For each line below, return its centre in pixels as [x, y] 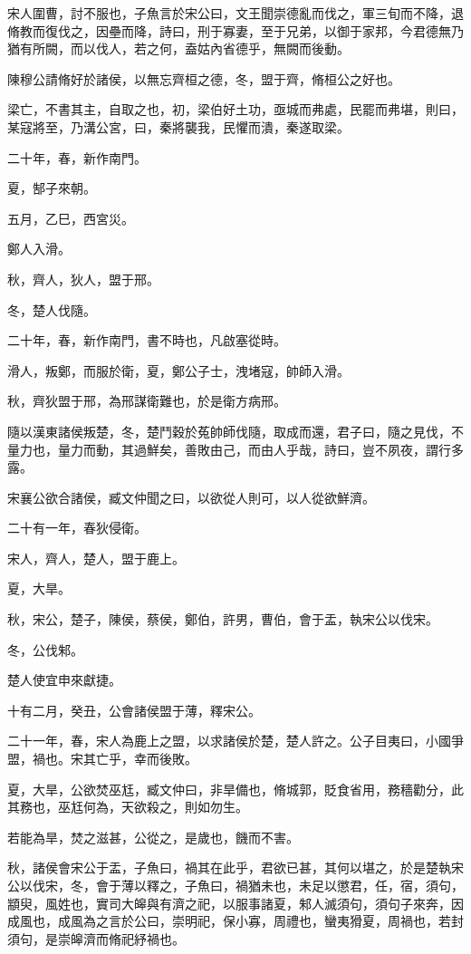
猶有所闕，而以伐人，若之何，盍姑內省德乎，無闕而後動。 [178, 48]
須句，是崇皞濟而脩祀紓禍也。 [96, 938]
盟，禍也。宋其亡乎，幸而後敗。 [102, 759]
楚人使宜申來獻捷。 [64, 680]
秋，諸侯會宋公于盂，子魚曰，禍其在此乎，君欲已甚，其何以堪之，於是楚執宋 [235, 867]
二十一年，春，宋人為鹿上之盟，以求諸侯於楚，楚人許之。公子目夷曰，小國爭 [235, 741]
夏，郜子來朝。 [52, 188]
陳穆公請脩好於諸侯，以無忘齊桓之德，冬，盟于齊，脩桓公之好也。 [204, 78]
